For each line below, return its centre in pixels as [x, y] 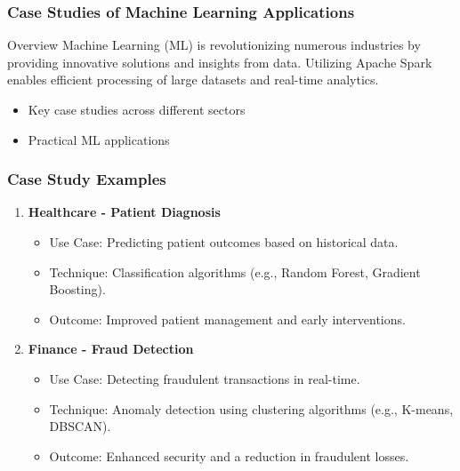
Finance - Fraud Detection [111, 349]
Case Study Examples [87, 179]
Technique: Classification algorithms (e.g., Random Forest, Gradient [235, 271]
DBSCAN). [80, 426]
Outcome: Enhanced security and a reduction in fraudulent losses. [229, 455]
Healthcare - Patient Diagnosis [124, 212]
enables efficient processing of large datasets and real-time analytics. [193, 80]
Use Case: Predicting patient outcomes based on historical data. [224, 242]
